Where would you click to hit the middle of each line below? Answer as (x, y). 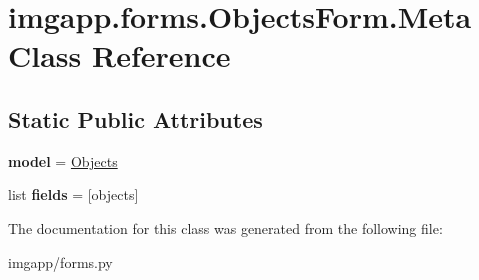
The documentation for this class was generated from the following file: (225, 227)
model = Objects (63, 160)
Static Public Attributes (135, 118)
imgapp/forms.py (60, 261)
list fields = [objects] (73, 194)
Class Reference (119, 55)
